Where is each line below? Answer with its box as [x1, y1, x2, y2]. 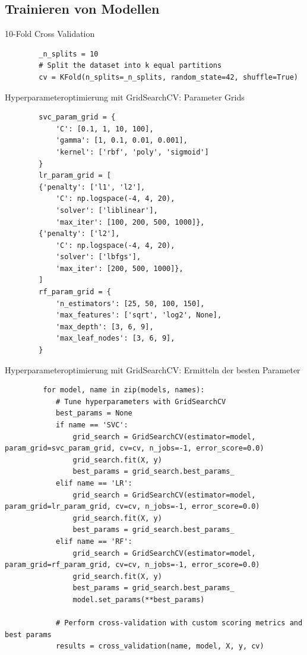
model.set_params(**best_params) [72, 595, 205, 604]
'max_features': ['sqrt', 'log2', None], [55, 311, 222, 320]
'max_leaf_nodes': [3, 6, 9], [55, 334, 175, 343]
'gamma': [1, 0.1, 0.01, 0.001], [55, 136, 188, 145]
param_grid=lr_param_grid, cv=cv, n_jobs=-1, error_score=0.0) [5, 502, 260, 511]
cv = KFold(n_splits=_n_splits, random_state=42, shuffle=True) [39, 73, 298, 81]
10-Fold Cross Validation [5, 27, 95, 40]
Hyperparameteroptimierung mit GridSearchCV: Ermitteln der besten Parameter [5, 363, 300, 376]
